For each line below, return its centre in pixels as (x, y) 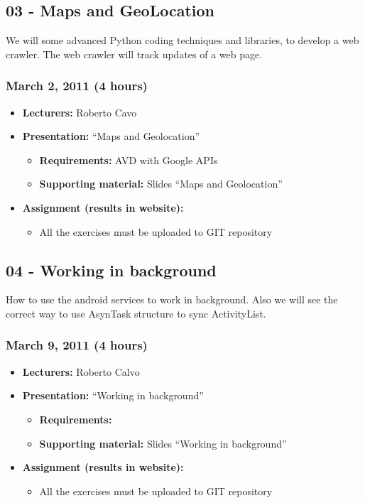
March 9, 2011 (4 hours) (77, 345)
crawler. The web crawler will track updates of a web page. (134, 54)
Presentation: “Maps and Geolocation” (111, 136)
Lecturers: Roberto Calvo (81, 371)
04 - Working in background (111, 270)
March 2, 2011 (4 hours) (77, 86)
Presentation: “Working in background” (113, 395)
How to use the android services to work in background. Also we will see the (172, 299)
